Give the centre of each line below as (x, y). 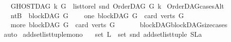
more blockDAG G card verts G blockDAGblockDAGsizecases (119, 25)
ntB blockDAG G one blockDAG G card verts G (97, 15)
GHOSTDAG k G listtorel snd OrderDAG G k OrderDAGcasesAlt (117, 6)
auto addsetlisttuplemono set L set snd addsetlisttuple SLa (103, 34)
